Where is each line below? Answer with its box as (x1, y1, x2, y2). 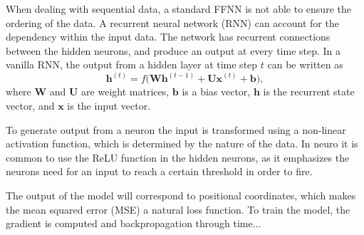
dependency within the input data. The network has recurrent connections (6, 29, 331, 44)
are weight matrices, (81, 84, 170, 99)
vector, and (6, 98, 55, 113)
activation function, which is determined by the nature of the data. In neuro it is (6, 136, 358, 151)
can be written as (267, 57, 343, 72)
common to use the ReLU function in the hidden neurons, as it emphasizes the (6, 150, 350, 164)
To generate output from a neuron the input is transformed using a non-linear (6, 122, 346, 137)
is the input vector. (67, 98, 151, 113)
